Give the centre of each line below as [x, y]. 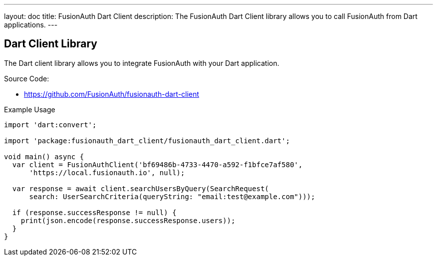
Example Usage [30, 109]
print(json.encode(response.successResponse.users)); [128, 220]
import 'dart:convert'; [50, 125]
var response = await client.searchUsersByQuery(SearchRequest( [141, 188]
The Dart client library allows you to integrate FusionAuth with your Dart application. [142, 63]
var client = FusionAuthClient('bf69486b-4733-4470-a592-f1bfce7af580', [157, 164]
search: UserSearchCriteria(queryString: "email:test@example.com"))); [172, 196]
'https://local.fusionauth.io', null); [107, 172]
